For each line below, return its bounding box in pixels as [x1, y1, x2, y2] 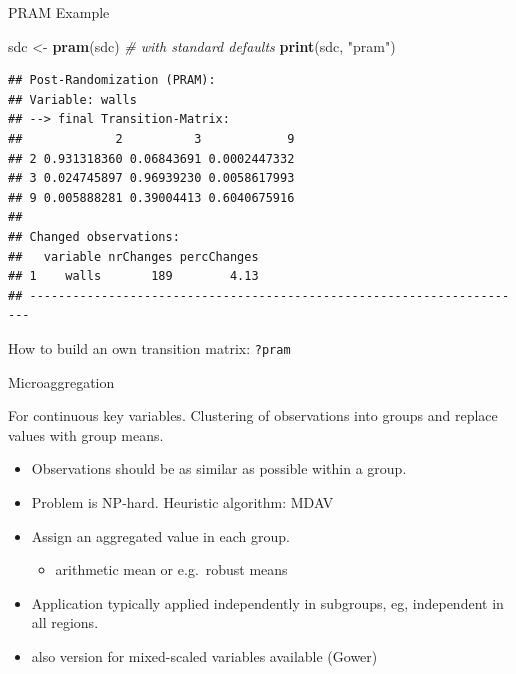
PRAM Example [8, 2, 110, 22]
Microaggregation [8, 371, 115, 392]
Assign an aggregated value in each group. [31, 525, 290, 546]
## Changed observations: [8, 229, 180, 244]
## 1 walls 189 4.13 [8, 269, 259, 284]
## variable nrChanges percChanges [8, 249, 259, 264]
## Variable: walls [8, 92, 137, 107]
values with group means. [8, 424, 164, 445]
